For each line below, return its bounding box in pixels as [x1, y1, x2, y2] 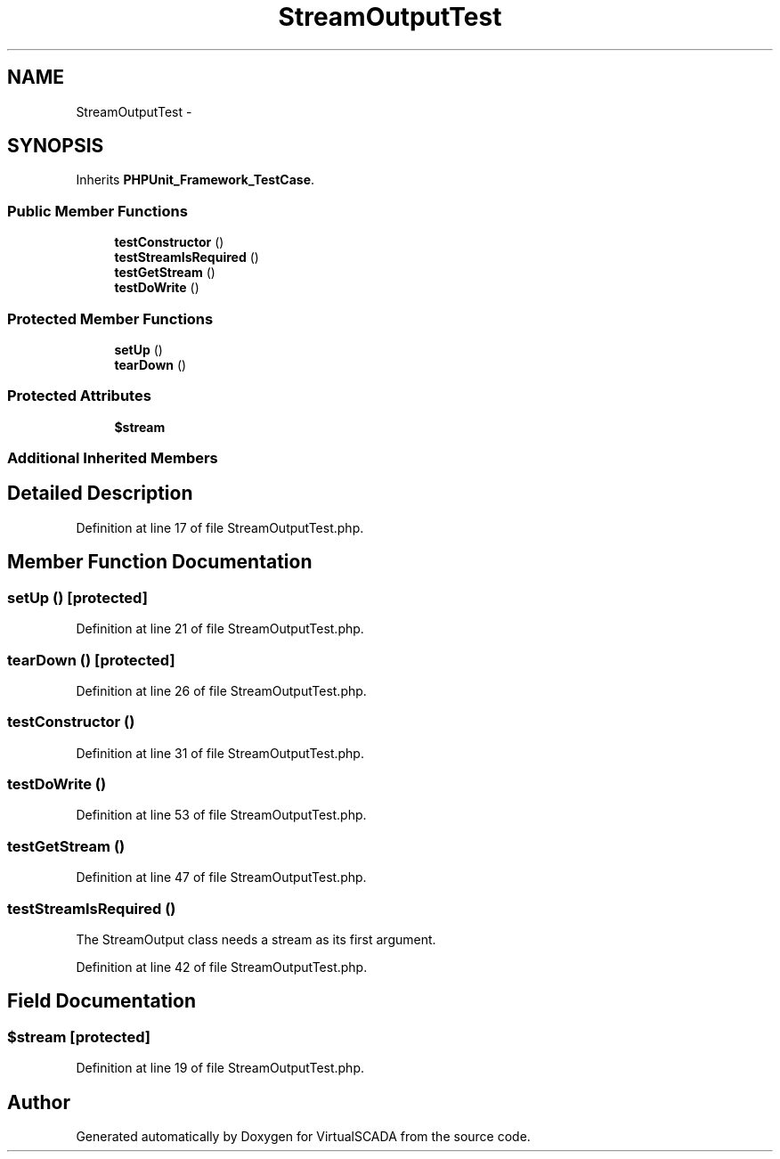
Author [7, 1090, 70, 1114]
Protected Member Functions [7, 309, 214, 328]
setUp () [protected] [7, 588, 148, 607]
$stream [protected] [7, 1027, 150, 1046]
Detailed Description [7, 482, 193, 505]
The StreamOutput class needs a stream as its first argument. [76, 931, 436, 947]
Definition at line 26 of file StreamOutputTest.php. [76, 682, 367, 698]
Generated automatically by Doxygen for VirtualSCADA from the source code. [76, 1128, 531, 1144]
